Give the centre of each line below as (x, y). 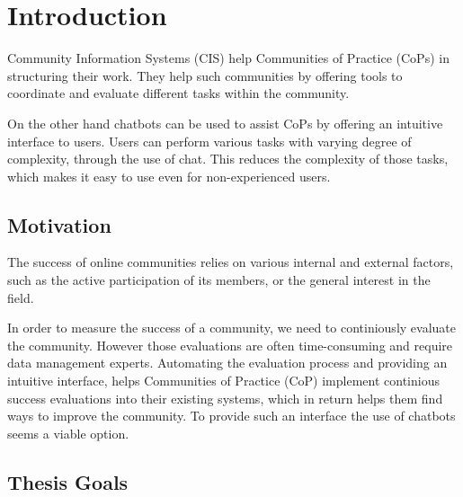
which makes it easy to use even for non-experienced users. (169, 176)
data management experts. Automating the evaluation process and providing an (227, 363)
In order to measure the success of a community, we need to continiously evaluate (231, 328)
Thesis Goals (68, 481)
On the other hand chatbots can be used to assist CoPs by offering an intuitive (225, 123)
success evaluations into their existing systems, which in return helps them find (225, 398)
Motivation (59, 224)
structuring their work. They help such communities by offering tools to (205, 75)
